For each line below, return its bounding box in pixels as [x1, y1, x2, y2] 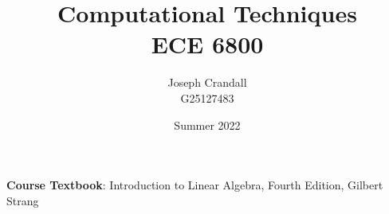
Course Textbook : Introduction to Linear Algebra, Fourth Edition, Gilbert [6, 177, 383, 193]
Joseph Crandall [167, 74, 247, 91]
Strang [6, 192, 39, 208]
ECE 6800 [151, 28, 264, 60]
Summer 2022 [174, 116, 241, 133]
